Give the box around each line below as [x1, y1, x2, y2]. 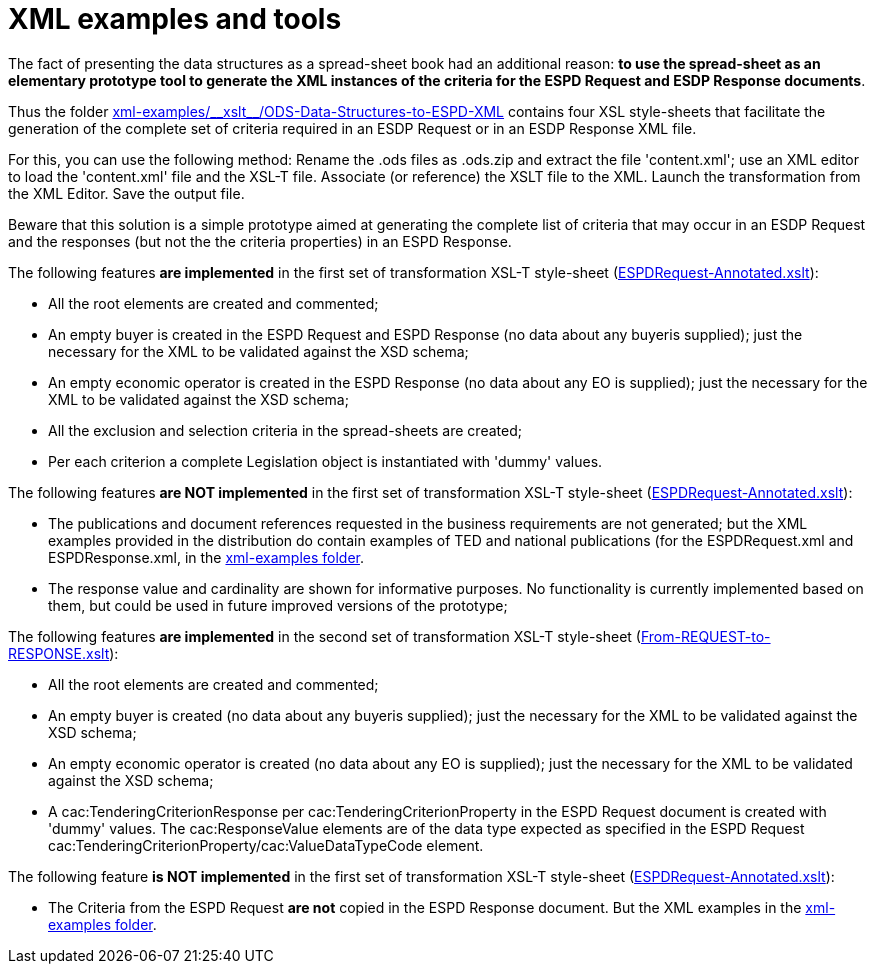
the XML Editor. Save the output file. [8, 184, 245, 202]
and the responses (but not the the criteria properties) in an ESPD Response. [8, 232, 512, 250]
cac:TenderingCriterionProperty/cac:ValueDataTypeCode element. [48, 836, 484, 854]
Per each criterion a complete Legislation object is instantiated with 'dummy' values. [48, 452, 603, 470]
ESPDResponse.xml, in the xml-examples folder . [48, 548, 364, 566]
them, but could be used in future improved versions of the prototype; [48, 596, 508, 614]
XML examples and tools [8, 2, 342, 36]
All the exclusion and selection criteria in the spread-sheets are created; [48, 421, 522, 439]
